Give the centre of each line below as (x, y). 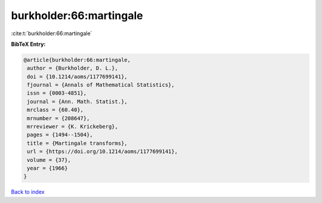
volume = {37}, (49, 160)
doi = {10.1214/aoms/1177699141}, (77, 76)
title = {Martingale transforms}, (77, 143)
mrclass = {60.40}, (55, 110)
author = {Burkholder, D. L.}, (73, 68)
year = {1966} (47, 168)
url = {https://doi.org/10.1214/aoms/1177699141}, (103, 152)
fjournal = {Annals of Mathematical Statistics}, (101, 85)
